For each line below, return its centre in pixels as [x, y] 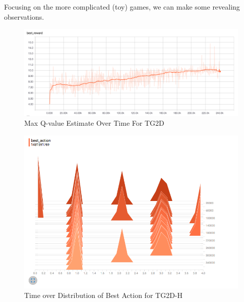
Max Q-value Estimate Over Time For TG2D [94, 123]
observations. [24, 16]
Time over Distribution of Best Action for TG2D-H [103, 295]
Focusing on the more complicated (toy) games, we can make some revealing [122, 7]
